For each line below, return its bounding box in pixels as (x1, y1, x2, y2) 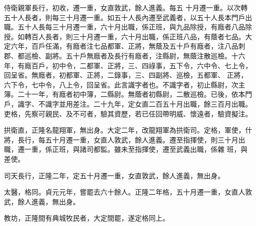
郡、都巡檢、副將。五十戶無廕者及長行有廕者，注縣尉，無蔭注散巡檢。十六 (4, 50, 245, 60)
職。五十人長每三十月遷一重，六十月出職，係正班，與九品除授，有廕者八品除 (4, 22, 252, 32)
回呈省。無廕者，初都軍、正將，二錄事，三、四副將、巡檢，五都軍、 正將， (4, 70, 248, 80)
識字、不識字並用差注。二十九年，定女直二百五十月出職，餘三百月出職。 (17, 98, 252, 109)
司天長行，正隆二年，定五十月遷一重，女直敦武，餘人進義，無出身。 (4, 170, 224, 180)
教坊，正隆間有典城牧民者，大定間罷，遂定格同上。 (4, 213, 169, 223)
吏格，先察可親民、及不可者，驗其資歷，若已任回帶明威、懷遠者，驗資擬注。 (4, 108, 252, 118)
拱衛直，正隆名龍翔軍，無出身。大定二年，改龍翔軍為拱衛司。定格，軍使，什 (4, 125, 252, 135)
